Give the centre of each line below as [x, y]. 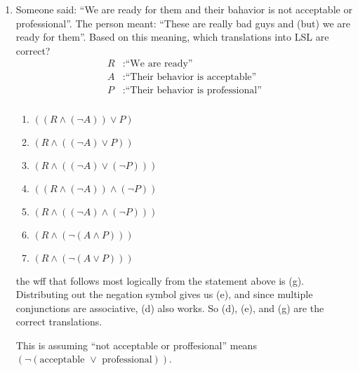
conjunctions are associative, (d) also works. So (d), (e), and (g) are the [170, 308]
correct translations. [59, 322]
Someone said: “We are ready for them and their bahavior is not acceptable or [184, 9]
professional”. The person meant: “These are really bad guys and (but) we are [183, 23]
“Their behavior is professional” [193, 91]
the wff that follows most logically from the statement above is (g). [160, 280]
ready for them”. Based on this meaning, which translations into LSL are [172, 37]
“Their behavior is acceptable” [191, 77]
